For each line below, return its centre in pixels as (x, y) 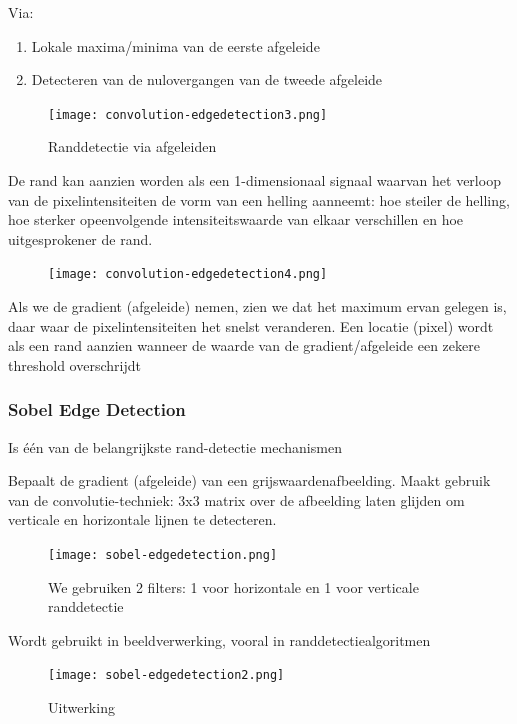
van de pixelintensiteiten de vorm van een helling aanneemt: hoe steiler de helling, (259, 199)
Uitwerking (81, 707)
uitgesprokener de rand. (80, 238)
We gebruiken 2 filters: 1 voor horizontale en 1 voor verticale (233, 586)
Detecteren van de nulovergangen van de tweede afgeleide (207, 79)
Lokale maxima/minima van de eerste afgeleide (175, 45)
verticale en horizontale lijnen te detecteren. (142, 519)
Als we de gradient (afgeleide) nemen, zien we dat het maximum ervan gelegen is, (257, 306)
